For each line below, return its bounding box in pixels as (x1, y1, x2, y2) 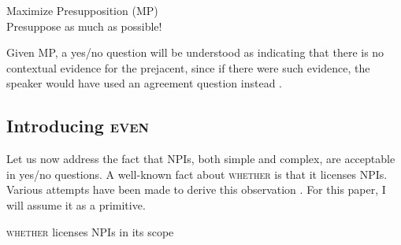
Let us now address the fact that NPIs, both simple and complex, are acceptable (6, 150, 395, 167)
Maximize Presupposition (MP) (6, 2, 158, 18)
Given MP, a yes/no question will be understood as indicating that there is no (6, 44, 384, 61)
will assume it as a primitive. (6, 196, 146, 213)
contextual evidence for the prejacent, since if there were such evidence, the (6, 59, 370, 76)
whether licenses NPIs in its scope (6, 223, 174, 239)
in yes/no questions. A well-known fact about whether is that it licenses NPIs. (6, 165, 388, 182)
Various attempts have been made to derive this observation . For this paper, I (6, 181, 386, 198)
